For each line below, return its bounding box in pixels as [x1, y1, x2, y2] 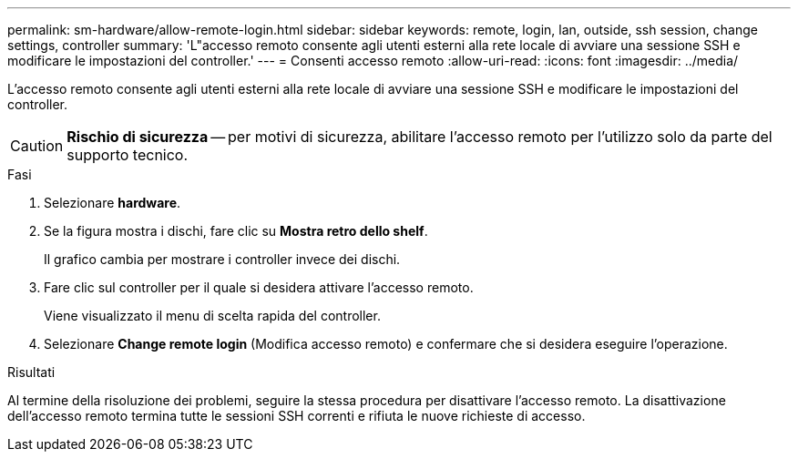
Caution [10, 137, 64, 155]
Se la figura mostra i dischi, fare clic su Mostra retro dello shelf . [44, 223, 428, 239]
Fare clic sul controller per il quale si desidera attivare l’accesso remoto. [44, 280, 474, 295]
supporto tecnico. [66, 146, 189, 164]
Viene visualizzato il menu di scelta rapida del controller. [44, 308, 381, 323]
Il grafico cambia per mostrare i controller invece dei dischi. [44, 251, 401, 267]
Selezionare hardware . [44, 195, 181, 210]
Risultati [7, 364, 56, 380]
